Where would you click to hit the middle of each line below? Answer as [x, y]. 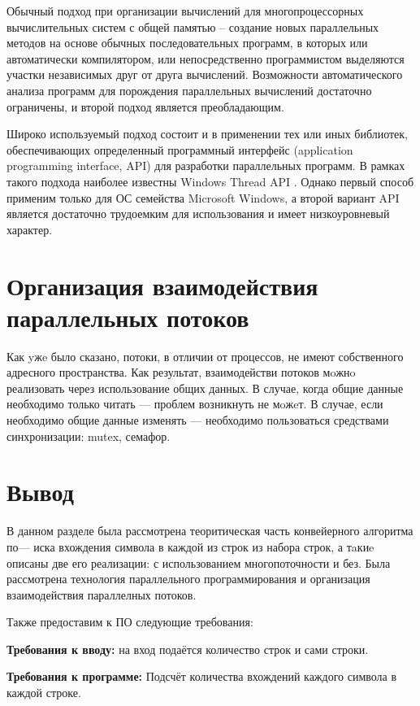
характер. [30, 229]
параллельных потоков [128, 317]
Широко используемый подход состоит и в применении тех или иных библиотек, [208, 134]
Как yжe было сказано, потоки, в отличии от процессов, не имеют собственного [205, 356]
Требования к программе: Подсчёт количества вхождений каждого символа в [202, 676]
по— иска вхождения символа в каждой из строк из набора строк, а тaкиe [191, 546]
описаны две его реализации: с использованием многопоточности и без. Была [199, 562]
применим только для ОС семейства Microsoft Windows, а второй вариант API [203, 197]
